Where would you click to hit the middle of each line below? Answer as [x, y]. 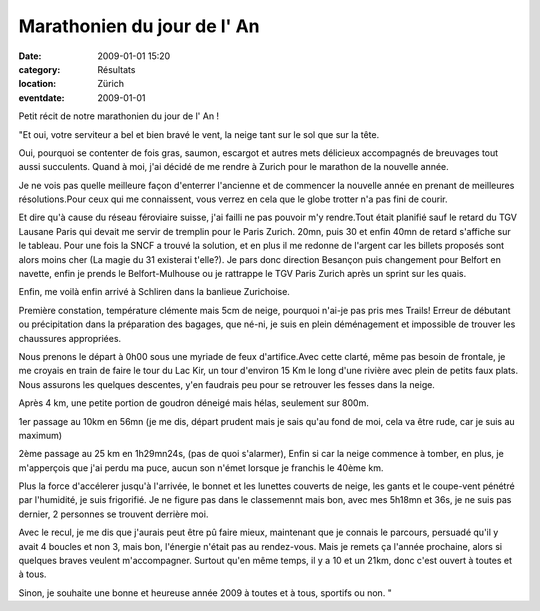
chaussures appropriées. [70, 338]
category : [39, 69]
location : [37, 84]
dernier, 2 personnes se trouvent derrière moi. [113, 514]
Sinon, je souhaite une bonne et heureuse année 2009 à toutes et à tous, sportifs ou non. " [205, 592]
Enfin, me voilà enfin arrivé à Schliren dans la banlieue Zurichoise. [154, 292]
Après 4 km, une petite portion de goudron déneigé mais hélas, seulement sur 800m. [193, 403]
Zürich [111, 84]
